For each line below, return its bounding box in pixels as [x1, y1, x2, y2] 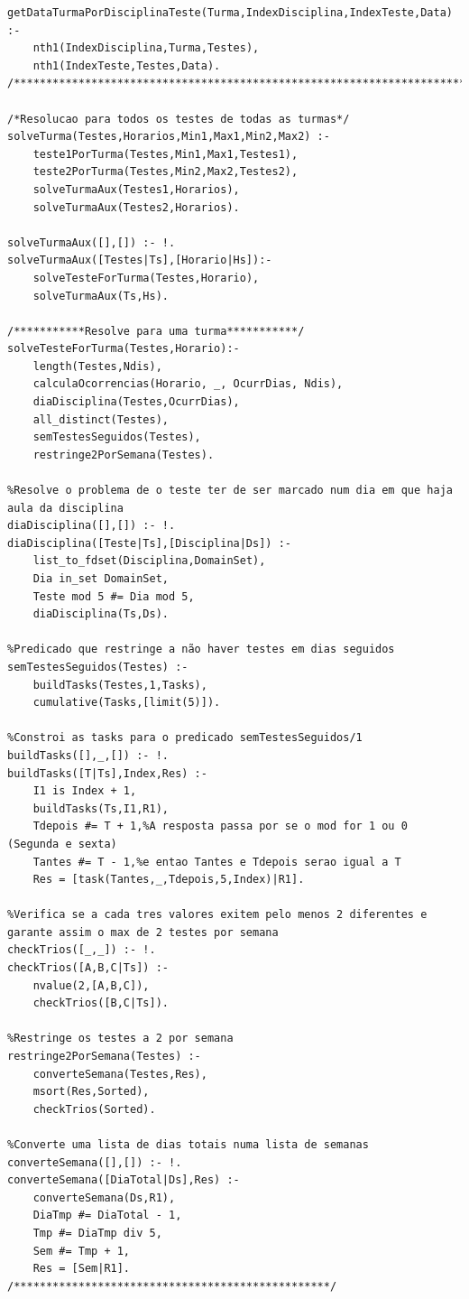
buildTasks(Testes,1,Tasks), [32, 678, 207, 691]
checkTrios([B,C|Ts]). [32, 997, 169, 1010]
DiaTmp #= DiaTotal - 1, [32, 1209, 182, 1222]
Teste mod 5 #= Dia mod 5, [32, 589, 195, 603]
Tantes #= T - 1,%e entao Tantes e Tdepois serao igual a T [32, 855, 401, 868]
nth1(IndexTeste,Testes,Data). [32, 59, 221, 72]
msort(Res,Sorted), [32, 1085, 150, 1099]
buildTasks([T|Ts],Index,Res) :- [7, 766, 207, 780]
